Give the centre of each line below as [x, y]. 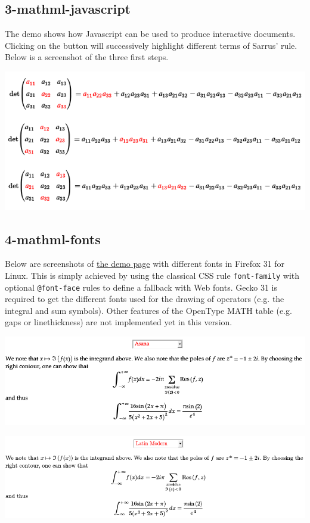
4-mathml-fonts [53, 239]
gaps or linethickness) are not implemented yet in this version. [119, 322]
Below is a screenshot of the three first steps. [87, 57]
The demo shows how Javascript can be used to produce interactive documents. [150, 34]
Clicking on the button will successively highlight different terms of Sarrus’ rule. [151, 45]
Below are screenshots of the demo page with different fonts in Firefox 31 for [145, 264]
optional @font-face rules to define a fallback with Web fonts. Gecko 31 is [141, 287]
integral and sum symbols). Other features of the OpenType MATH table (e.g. [148, 310]
